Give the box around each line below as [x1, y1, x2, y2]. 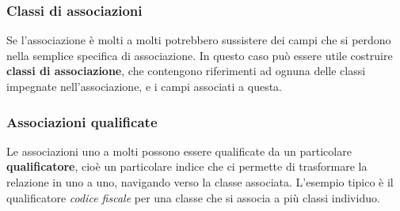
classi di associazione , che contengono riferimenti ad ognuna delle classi [6, 62, 366, 79]
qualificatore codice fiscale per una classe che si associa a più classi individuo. [6, 189, 380, 205]
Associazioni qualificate [6, 111, 158, 131]
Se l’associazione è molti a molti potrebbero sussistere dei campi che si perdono [6, 32, 391, 48]
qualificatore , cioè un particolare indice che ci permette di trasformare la [6, 158, 368, 175]
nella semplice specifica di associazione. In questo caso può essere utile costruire [6, 47, 393, 63]
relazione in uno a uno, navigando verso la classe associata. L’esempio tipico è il [6, 174, 394, 190]
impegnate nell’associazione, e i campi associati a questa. [6, 78, 283, 94]
